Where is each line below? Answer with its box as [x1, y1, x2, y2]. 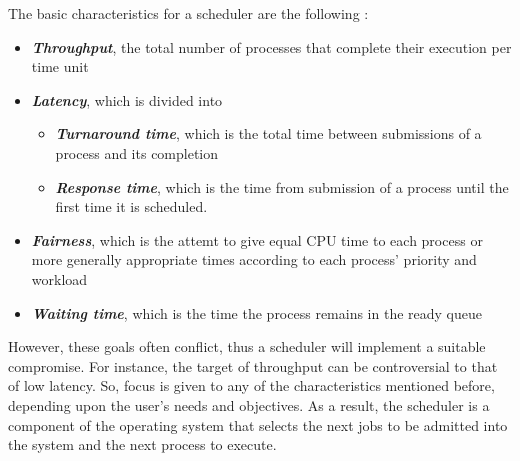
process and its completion [55, 142, 219, 163]
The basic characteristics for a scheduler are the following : [8, 3, 369, 23]
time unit [31, 56, 89, 77]
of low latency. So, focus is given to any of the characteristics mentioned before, [8, 375, 495, 396]
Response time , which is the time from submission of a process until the [55, 176, 509, 197]
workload [31, 268, 88, 289]
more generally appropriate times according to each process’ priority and [31, 249, 477, 270]
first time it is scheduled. [55, 196, 208, 217]
